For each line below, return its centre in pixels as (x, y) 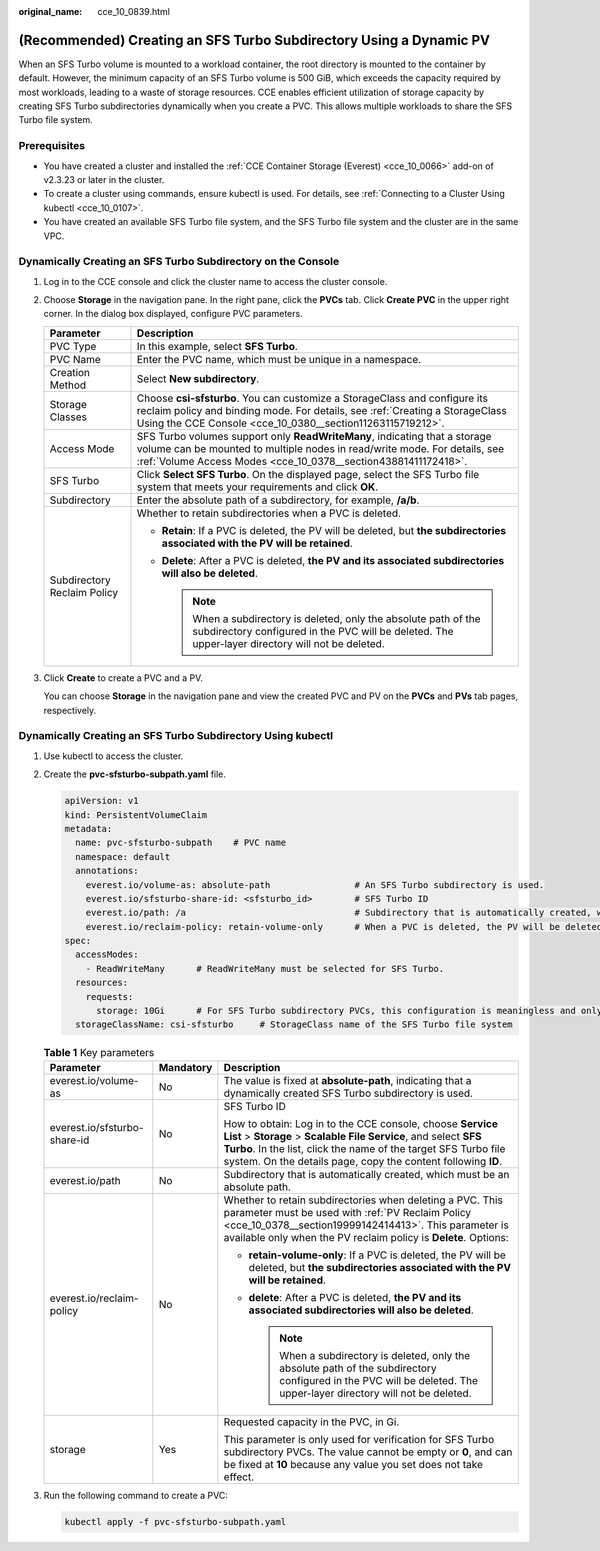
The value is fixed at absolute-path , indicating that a (347, 1080)
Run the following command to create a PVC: (136, 1495)
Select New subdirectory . (198, 378)
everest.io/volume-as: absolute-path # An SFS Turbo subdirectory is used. (315, 884)
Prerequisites (51, 146)
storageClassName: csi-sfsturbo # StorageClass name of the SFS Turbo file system (294, 1024)
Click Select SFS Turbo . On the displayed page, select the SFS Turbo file (308, 474)
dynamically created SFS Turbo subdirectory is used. (348, 1093)
